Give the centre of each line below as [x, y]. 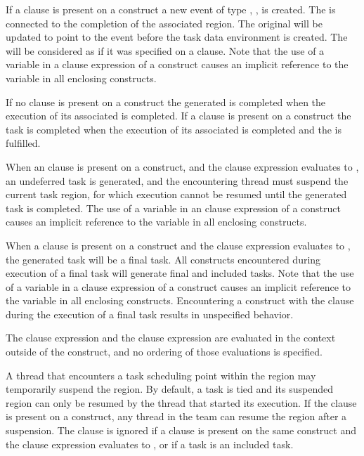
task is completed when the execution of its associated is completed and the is [174, 129]
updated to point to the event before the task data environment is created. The [177, 37]
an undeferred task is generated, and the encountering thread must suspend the [177, 180]
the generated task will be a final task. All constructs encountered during [163, 259]
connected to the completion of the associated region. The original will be [164, 23]
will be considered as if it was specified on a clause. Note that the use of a [165, 50]
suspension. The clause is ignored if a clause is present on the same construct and [181, 430]
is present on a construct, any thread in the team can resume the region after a [176, 416]
